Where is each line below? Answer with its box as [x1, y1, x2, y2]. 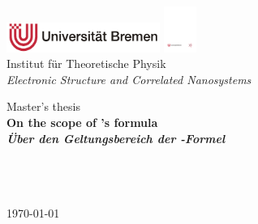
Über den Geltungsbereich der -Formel [6, 129, 226, 146]
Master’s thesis [6, 98, 80, 115]
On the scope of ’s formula [6, 114, 158, 131]
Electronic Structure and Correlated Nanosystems [6, 70, 252, 87]
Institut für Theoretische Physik [6, 55, 166, 72]
